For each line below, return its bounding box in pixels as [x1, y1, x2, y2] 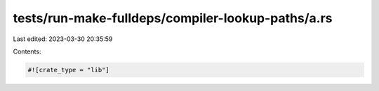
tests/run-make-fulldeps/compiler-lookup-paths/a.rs [13, 10, 333, 26]
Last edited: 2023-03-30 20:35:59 [13, 35, 113, 43]
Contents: [13, 47, 41, 56]
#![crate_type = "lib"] [27, 66, 110, 74]
